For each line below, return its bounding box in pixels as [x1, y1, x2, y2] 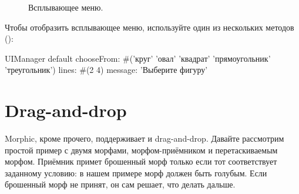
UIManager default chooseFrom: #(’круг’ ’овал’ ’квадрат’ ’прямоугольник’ [5, 52, 271, 64]
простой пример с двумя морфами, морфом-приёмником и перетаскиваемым [5, 143, 278, 156]
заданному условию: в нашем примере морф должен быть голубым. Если [5, 166, 267, 179]
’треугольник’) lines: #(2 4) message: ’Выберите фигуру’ [5, 63, 208, 76]
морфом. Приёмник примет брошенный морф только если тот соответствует [5, 155, 277, 168]
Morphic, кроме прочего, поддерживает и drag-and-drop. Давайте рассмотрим [5, 132, 284, 145]
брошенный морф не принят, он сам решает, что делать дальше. [5, 178, 236, 190]
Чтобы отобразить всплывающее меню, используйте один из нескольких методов [5, 21, 294, 33]
